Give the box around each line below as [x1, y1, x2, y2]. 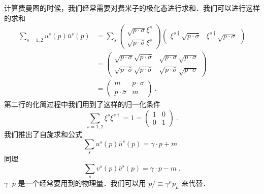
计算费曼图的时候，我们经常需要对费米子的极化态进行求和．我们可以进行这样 [4, 3, 260, 13]
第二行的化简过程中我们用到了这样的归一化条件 [4, 99, 160, 109]
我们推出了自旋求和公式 [4, 129, 82, 140]
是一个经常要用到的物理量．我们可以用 [18, 178, 146, 188]
